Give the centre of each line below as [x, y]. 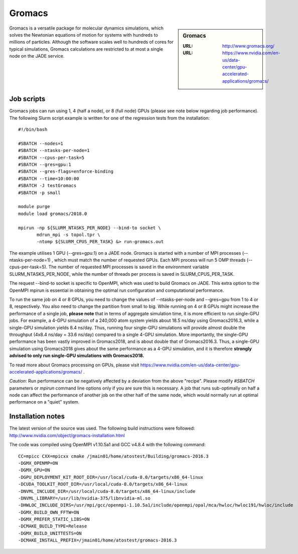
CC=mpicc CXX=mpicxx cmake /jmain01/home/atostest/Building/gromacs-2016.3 [113, 456]
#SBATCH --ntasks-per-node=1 [54, 151]
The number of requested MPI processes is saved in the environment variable [129, 267]
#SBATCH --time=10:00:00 [49, 178]
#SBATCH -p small [39, 193]
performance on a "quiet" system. [44, 402]
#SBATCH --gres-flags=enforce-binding [66, 171]
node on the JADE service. [37, 56]
